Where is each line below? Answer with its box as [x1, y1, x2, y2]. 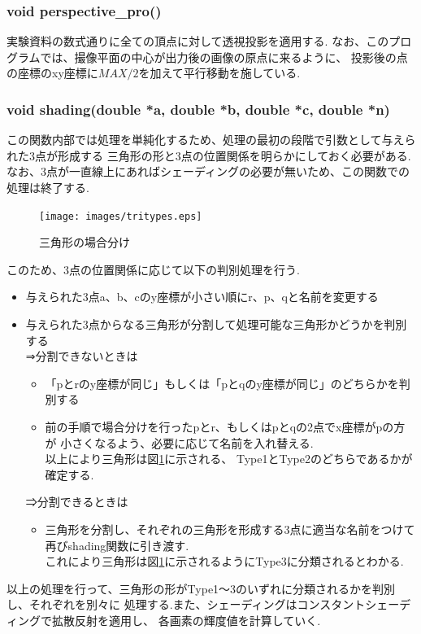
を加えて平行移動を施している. [138, 64, 301, 81]
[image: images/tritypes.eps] [39, 210, 202, 222]
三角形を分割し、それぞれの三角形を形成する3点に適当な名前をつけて [45, 520, 415, 537]
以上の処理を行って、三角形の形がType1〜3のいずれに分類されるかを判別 [7, 579, 396, 597]
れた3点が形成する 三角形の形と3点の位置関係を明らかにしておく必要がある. [7, 146, 411, 164]
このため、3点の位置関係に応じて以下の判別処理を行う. [7, 260, 300, 278]
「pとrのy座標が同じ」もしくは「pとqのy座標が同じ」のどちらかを [45, 374, 399, 391]
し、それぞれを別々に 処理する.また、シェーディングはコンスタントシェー [7, 596, 400, 613]
